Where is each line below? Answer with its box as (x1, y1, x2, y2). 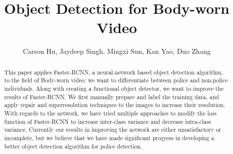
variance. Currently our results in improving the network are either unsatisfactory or (4, 125, 221, 134)
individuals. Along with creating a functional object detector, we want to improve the (4, 84, 224, 93)
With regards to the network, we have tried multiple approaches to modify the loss (4, 109, 217, 117)
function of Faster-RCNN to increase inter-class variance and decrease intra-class (4, 117, 211, 125)
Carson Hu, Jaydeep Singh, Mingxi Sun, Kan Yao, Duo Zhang (23, 46, 211, 56)
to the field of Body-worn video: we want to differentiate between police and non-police (4, 76, 228, 84)
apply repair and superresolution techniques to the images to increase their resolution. (4, 101, 225, 109)
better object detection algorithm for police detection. (4, 142, 142, 150)
